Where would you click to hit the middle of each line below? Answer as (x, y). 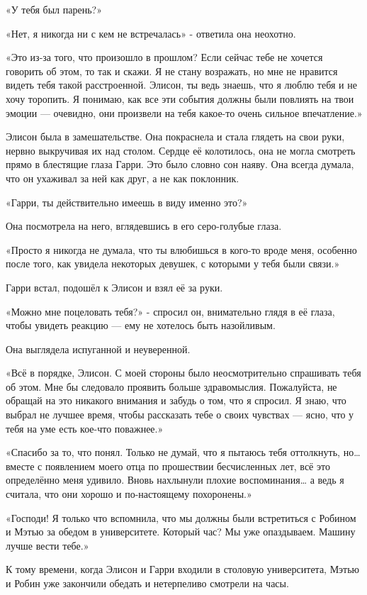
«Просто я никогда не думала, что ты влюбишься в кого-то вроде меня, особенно (181, 249)
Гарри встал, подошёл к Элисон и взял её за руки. (114, 287)
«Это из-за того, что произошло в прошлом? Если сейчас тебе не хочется (164, 57)
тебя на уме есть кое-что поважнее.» (85, 428)
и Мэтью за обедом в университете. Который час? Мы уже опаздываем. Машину (181, 532)
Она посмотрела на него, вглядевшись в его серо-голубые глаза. (144, 226)
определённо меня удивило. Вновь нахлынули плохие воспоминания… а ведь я (175, 480)
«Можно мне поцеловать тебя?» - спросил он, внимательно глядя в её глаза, (170, 311)
